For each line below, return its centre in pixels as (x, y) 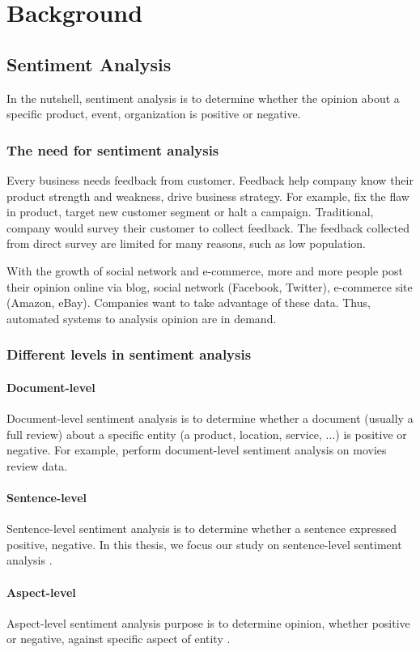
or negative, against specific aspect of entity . (119, 639)
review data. (37, 465)
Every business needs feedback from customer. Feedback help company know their (210, 179)
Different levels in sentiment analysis (129, 354)
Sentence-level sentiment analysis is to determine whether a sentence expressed (202, 528)
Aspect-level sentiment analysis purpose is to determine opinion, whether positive (208, 622)
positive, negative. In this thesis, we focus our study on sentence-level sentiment (204, 544)
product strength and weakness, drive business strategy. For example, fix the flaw (208, 196)
